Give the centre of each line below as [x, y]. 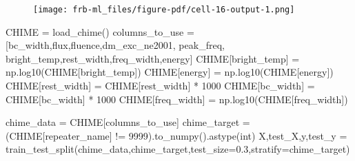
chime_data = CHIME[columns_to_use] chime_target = [128, 122]
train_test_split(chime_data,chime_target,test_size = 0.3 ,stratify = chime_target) [178, 149]
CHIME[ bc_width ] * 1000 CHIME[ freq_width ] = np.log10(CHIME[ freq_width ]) [177, 99]
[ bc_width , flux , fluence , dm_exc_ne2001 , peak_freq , [115, 45]
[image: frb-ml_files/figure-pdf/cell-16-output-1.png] [164, 10]
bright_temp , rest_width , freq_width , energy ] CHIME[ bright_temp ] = [153, 58]
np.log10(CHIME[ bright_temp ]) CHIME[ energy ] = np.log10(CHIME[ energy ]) [170, 72]
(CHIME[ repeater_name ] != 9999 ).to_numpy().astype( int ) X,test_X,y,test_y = [176, 135]
